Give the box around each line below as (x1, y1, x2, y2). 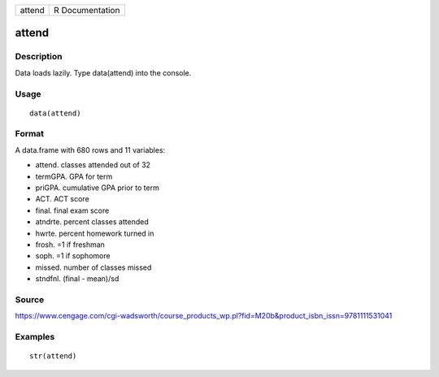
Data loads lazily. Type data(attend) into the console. (15, 67, 192, 77)
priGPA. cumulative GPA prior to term (35, 183, 160, 193)
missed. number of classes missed (35, 262, 152, 272)
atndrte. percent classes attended (35, 217, 150, 227)
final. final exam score (35, 206, 110, 215)
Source (15, 293, 45, 305)
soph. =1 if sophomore (35, 251, 111, 261)
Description (15, 51, 63, 63)
